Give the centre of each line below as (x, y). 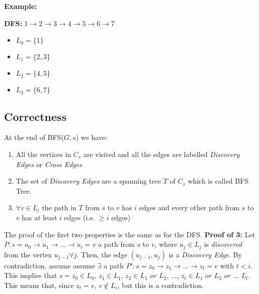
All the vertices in (44, 154)
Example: (21, 6)
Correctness (35, 116)
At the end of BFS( (34, 137)
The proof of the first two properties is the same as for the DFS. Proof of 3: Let (130, 234)
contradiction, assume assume (50, 265)
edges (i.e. (79, 217)
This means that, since (39, 285)
